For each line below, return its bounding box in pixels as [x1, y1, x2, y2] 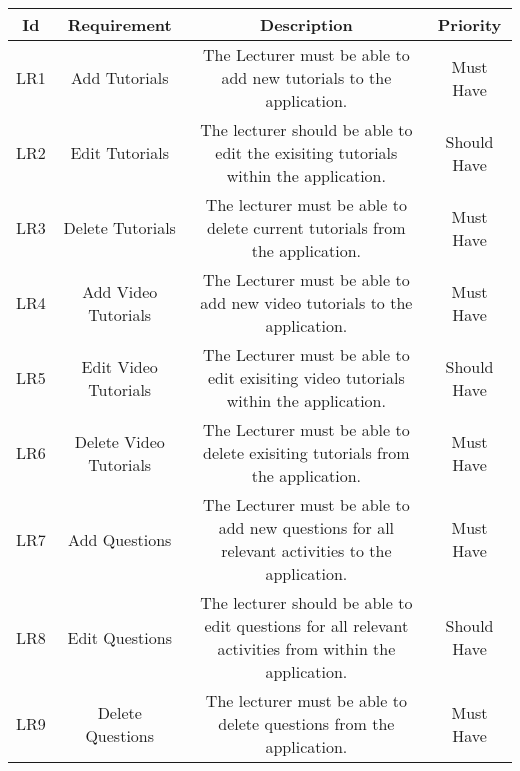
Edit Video [81, 354, 158, 378]
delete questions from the [218, 712, 395, 735]
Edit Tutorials [70, 141, 170, 164]
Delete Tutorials [63, 216, 176, 239]
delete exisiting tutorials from [203, 441, 410, 464]
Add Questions [68, 527, 172, 551]
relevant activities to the [221, 539, 392, 562]
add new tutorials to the [221, 66, 392, 89]
